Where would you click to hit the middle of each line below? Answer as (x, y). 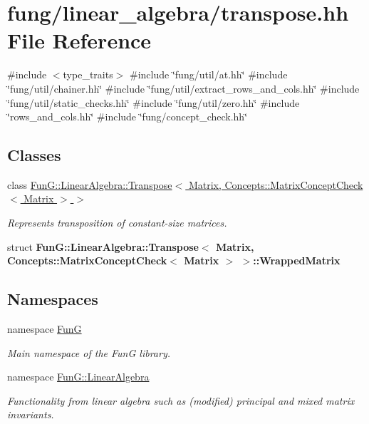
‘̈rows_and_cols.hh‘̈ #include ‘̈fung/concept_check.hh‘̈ (128, 117)
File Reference (79, 40)
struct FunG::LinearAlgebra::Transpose (103, 246)
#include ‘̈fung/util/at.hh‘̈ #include (209, 74)
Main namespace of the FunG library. (89, 352)
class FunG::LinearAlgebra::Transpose (90, 184)
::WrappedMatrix (297, 260)
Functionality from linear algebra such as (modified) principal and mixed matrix (181, 400)
